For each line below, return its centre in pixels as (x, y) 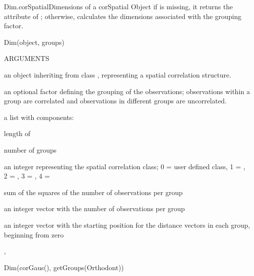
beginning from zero (34, 234)
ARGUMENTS (27, 58)
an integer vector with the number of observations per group (95, 208)
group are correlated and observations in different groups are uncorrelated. (116, 101)
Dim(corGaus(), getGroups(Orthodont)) (64, 267)
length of (17, 133)
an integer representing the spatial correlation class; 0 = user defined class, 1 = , (125, 166)
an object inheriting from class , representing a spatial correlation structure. (118, 74)
